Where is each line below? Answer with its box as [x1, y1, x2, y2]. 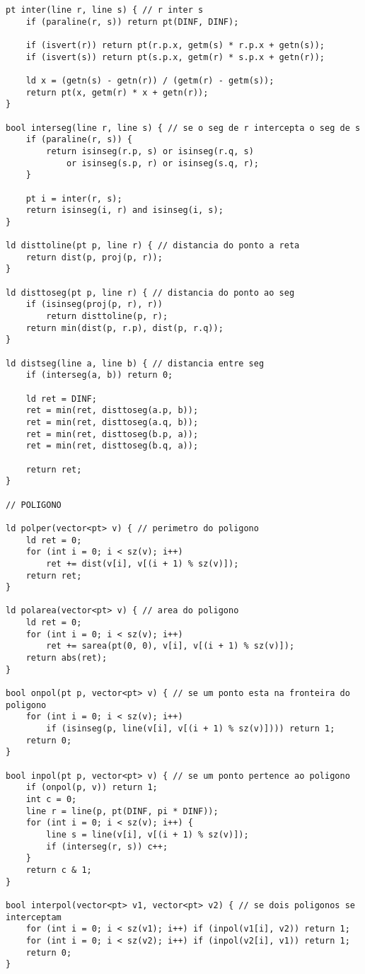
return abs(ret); [25, 653, 108, 663]
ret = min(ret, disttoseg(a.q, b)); [25, 417, 199, 427]
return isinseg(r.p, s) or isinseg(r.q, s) [46, 146, 254, 156]
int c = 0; [25, 794, 77, 804]
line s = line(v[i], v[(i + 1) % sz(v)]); [46, 829, 249, 840]
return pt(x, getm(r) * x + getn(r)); [25, 87, 209, 98]
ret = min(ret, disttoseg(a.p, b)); [25, 405, 199, 416]
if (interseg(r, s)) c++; [46, 841, 168, 852]
